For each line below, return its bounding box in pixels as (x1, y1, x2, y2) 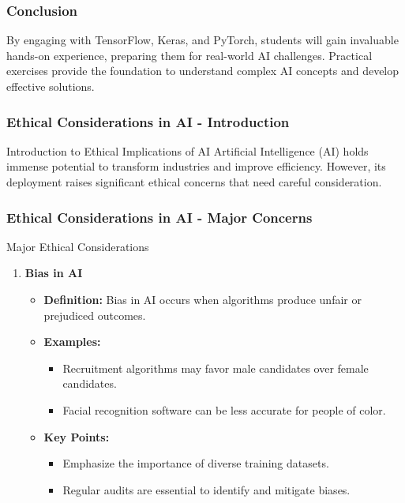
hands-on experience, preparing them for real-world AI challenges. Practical (6, 47, 373, 63)
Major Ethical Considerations (6, 238, 149, 254)
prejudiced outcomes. (43, 306, 146, 323)
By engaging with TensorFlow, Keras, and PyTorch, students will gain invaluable (6, 32, 399, 48)
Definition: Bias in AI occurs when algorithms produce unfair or (43, 291, 362, 307)
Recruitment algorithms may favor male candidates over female (62, 359, 369, 376)
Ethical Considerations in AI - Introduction (6, 111, 290, 131)
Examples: (43, 333, 101, 350)
